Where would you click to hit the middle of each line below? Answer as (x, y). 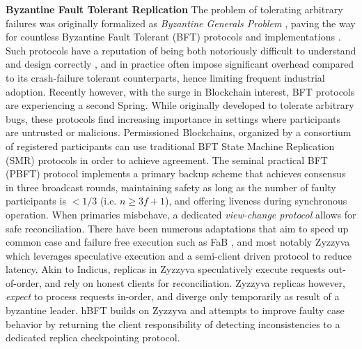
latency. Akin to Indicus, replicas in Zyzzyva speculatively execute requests (166, 269)
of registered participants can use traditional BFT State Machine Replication (170, 146)
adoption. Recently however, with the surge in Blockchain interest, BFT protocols (180, 91)
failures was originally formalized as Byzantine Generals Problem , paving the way (181, 23)
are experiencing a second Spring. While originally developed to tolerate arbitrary (180, 105)
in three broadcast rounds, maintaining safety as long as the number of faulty (171, 187)
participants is (36, 201)
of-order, (24, 282)
